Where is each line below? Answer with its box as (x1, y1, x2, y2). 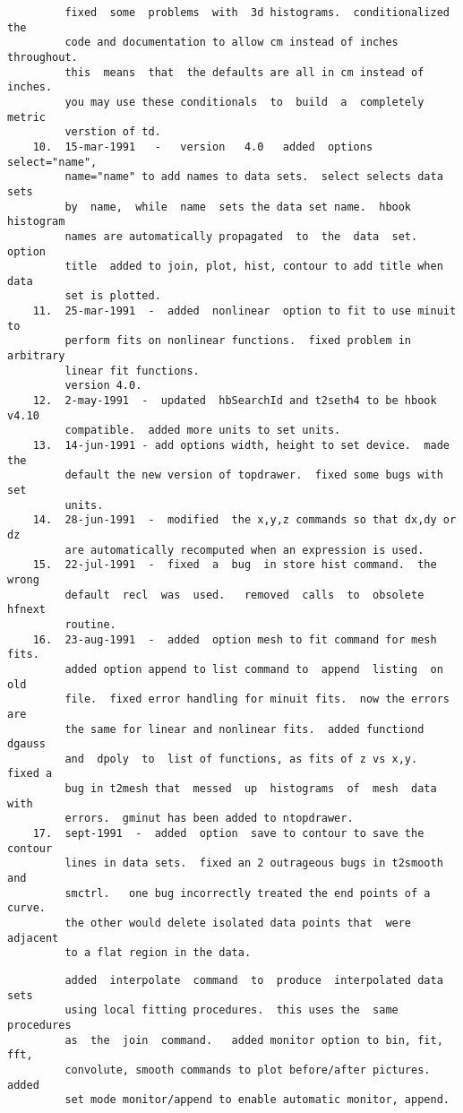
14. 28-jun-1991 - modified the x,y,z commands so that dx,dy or (32, 513, 457, 527)
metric (7, 110, 46, 124)
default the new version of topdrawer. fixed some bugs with (64, 469, 443, 482)
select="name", (7, 155, 98, 168)
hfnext (7, 603, 46, 617)
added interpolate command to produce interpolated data (64, 974, 443, 987)
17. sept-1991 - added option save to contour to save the (32, 827, 424, 841)
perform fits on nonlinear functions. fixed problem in (64, 334, 412, 348)
